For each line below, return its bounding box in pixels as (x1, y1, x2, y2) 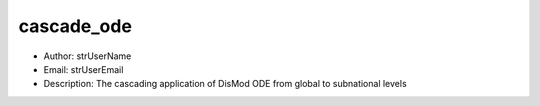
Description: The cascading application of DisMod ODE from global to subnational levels (43, 78, 407, 90)
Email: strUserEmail (43, 63, 124, 75)
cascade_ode (18, 15, 132, 37)
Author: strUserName (43, 50, 132, 62)
